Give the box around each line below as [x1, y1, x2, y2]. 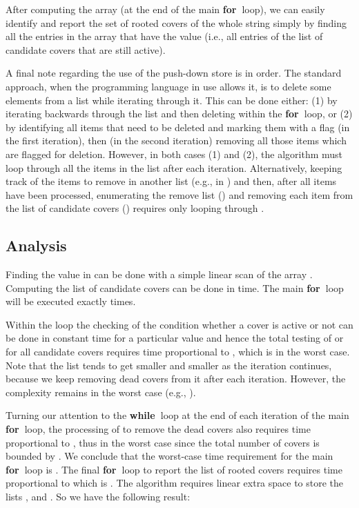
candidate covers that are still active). [6, 42, 166, 57]
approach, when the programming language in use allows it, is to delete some [6, 79, 331, 93]
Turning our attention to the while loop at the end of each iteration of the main [6, 408, 349, 422]
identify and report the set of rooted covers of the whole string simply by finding [6, 15, 347, 30]
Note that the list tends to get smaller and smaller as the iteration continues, [6, 358, 332, 372]
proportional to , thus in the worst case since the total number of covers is [6, 435, 320, 449]
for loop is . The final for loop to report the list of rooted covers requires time [6, 462, 342, 476]
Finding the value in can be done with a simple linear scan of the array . [6, 267, 313, 282]
